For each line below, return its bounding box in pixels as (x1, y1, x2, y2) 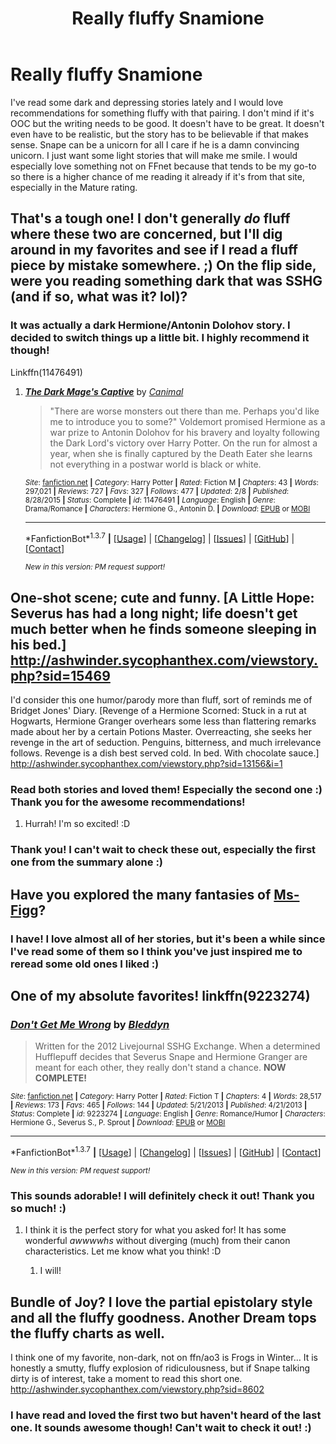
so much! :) (10, 1201, 67, 1215)
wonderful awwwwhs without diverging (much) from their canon (24, 1235, 291, 1247)
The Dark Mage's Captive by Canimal (24, 385, 184, 397)
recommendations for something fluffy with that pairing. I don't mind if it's (10, 107, 315, 119)
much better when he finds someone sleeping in (10, 620, 317, 637)
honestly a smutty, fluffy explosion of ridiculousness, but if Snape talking (10, 1362, 311, 1374)
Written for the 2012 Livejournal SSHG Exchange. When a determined (34, 1040, 321, 1052)
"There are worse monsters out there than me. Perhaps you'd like (49, 405, 320, 417)
